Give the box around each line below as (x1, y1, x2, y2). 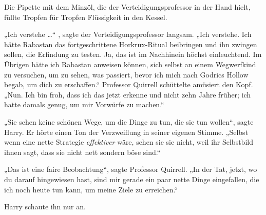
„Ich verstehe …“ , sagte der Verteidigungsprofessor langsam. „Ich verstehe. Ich (4, 29, 252, 40)
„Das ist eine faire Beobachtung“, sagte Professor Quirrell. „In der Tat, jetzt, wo (4, 164, 257, 174)
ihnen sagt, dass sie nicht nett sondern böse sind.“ (4, 146, 161, 157)
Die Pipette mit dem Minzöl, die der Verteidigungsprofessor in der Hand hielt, (4, 2, 251, 12)
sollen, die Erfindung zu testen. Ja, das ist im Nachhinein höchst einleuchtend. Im (4, 49, 262, 60)
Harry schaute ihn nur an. (4, 201, 86, 212)
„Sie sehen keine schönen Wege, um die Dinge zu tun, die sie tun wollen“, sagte (4, 116, 254, 127)
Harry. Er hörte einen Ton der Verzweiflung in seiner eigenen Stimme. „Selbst (4, 126, 249, 137)
